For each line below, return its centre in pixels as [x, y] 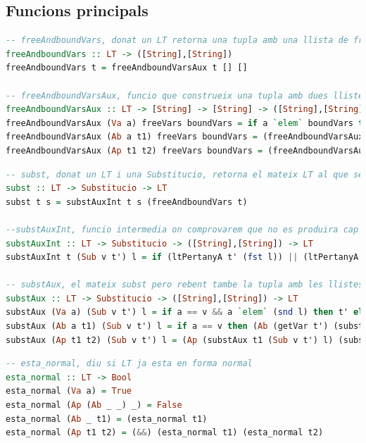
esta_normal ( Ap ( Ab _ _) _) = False [94, 405]
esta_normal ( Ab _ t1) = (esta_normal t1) [107, 419]
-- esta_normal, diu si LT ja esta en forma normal [129, 364]
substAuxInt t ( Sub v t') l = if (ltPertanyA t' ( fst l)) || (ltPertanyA [182, 257]
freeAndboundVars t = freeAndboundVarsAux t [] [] [127, 68]
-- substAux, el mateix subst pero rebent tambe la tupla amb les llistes [185, 285]
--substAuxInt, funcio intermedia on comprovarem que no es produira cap [182, 229]
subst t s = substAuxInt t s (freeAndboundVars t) [127, 202]
